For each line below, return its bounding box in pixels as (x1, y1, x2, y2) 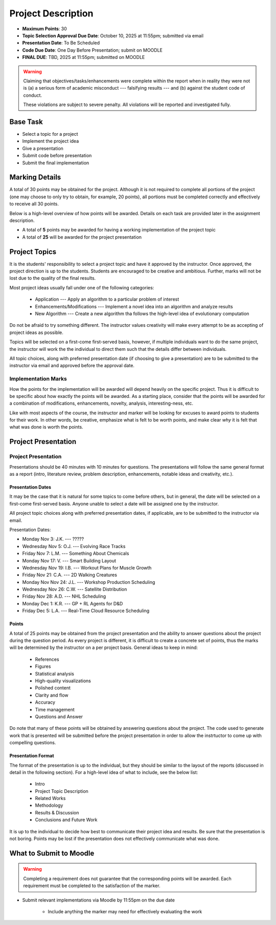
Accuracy (35, 699, 56, 705)
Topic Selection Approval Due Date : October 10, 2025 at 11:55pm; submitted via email (22, 32, 204, 38)
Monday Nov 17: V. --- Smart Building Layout (22, 557, 116, 563)
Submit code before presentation (22, 153, 92, 159)
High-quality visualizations (35, 678, 91, 684)
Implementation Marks (9, 375, 67, 383)
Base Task (9, 117, 43, 126)
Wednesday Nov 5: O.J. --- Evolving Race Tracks (22, 543, 126, 549)
